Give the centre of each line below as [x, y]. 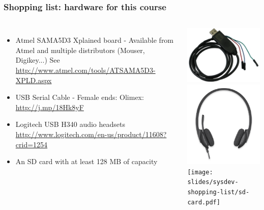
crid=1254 [32, 144]
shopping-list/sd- [218, 192]
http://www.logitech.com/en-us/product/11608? [91, 134]
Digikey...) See [38, 60]
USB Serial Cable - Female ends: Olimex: [80, 97]
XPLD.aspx [34, 80]
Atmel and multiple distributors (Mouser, [80, 50]
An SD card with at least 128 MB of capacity [86, 161]
